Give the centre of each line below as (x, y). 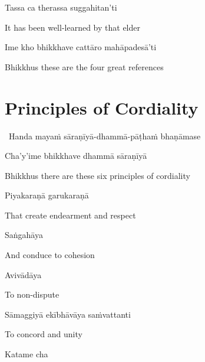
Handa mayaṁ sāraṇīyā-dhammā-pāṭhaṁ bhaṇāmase (105, 136)
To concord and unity (44, 334)
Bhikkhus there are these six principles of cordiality (97, 175)
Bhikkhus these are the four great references (84, 66)
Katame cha (27, 354)
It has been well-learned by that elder (72, 27)
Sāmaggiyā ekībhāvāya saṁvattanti (68, 314)
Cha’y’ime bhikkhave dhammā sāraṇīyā (76, 156)
